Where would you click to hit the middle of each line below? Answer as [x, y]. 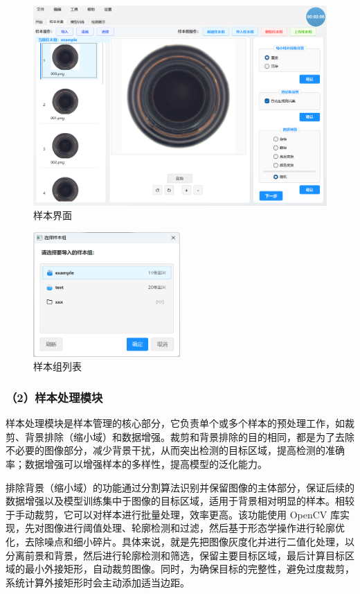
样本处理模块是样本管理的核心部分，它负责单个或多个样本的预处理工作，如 [175, 423]
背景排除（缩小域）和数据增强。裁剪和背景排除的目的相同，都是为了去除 [189, 436]
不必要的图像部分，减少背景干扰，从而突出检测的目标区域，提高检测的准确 [175, 450]
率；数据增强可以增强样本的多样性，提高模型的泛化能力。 [136, 464]
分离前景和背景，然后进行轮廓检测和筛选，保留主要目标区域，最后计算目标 [175, 555]
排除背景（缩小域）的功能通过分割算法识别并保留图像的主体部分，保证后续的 [180, 487]
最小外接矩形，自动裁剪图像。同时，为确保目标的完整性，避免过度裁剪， [189, 569]
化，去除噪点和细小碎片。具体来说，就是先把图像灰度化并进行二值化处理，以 [180, 542]
